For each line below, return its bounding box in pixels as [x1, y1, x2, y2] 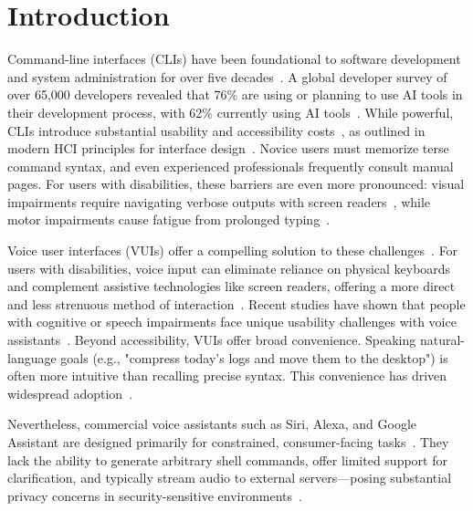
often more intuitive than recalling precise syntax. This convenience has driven [7, 366, 447, 385]
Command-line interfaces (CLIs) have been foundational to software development [7, 49, 461, 68]
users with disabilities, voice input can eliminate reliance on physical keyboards [7, 258, 451, 277]
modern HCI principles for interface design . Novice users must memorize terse [7, 139, 449, 158]
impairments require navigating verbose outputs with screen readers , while [7, 192, 431, 211]
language [7, 348, 57, 367]
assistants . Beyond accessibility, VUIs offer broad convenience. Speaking [7, 330, 416, 349]
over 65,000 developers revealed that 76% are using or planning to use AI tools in [7, 85, 463, 104]
